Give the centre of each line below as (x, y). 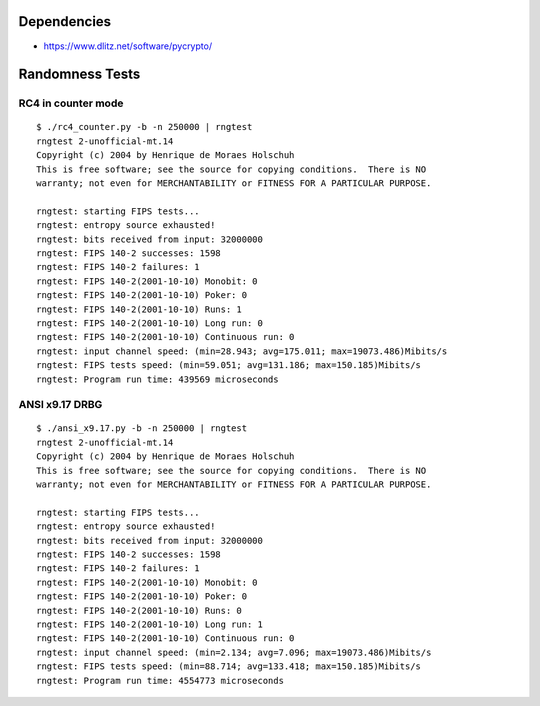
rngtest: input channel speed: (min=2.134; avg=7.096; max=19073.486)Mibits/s (234, 652)
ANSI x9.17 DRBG (60, 405)
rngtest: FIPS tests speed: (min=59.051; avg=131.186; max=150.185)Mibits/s (229, 365)
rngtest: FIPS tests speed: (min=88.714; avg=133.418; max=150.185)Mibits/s (229, 666)
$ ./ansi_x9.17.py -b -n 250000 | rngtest (142, 428)
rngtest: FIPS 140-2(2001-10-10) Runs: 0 (139, 610)
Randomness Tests (79, 74)
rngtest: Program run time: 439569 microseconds (157, 379)
